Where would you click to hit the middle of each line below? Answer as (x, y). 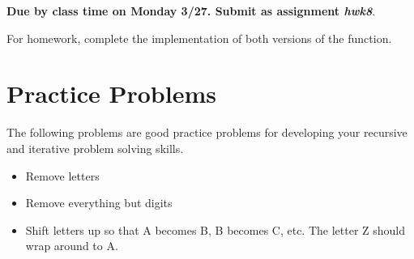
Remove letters (62, 175)
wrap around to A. (72, 246)
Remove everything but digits (99, 203)
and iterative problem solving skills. (95, 148)
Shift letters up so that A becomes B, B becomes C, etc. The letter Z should (216, 229)
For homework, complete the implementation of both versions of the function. (199, 38)
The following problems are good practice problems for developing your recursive (207, 132)
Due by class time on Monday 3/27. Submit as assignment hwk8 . (191, 11)
